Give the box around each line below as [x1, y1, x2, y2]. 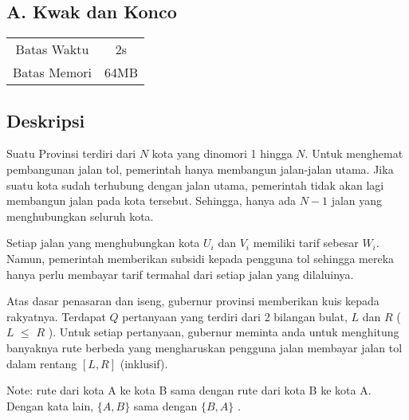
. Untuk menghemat [305, 145, 403, 162]
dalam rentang [6, 355, 77, 371]
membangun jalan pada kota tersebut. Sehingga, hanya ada [6, 192, 296, 209]
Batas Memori [13, 63, 92, 82]
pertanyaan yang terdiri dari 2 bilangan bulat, [122, 308, 348, 324]
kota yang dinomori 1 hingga [151, 145, 293, 162]
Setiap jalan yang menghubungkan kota [6, 234, 200, 251]
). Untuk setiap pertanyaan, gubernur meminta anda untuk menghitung [48, 324, 399, 340]
